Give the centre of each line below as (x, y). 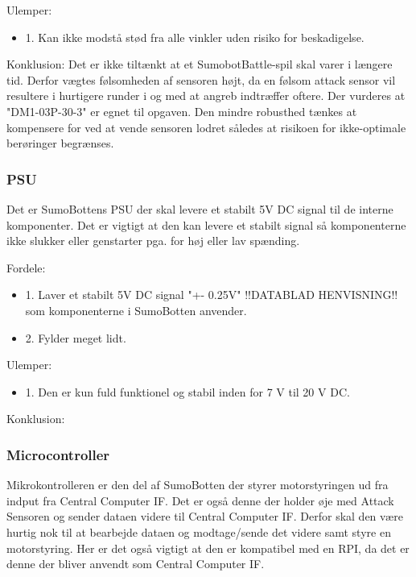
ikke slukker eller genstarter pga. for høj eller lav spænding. (153, 241)
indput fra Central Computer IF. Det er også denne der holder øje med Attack (200, 500)
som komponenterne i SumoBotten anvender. (136, 310)
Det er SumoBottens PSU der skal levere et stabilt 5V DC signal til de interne (200, 208)
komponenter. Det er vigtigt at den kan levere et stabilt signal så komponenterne (206, 224)
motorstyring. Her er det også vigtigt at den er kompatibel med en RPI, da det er (208, 548)
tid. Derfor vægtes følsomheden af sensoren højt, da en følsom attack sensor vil (201, 79)
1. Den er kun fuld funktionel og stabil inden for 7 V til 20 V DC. (187, 391)
